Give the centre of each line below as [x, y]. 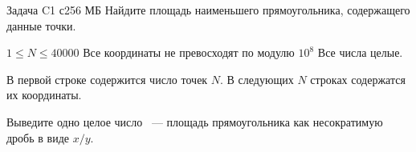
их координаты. [44, 95]
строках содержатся [358, 79]
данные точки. [41, 25]
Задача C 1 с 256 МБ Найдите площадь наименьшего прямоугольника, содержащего [208, 10]
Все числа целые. [360, 52]
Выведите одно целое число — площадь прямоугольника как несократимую [195, 121]
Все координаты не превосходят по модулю [189, 52]
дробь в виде [38, 137]
